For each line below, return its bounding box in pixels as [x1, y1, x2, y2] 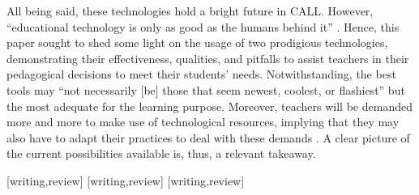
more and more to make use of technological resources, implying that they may [6, 113, 400, 130]
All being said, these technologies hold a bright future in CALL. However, [6, 2, 374, 19]
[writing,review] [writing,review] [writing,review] [6, 172, 245, 189]
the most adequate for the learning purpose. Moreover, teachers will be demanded [6, 97, 413, 114]
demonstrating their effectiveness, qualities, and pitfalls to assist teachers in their [6, 49, 409, 66]
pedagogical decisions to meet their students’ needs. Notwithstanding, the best [6, 66, 396, 83]
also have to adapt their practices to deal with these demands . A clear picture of [6, 129, 410, 146]
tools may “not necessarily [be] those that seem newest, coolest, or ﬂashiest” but [6, 81, 405, 98]
